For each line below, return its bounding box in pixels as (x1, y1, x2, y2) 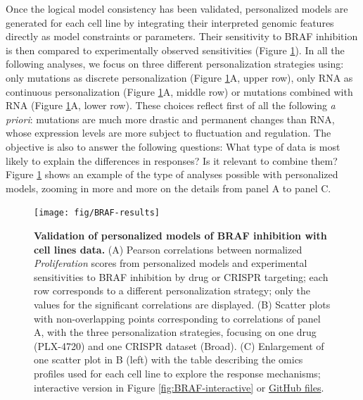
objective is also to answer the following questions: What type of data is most (6, 139, 340, 154)
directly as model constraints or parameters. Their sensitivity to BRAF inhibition (6, 29, 358, 44)
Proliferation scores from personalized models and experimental (34, 256, 307, 270)
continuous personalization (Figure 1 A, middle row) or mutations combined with (6, 84, 353, 99)
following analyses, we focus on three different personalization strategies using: (6, 56, 344, 71)
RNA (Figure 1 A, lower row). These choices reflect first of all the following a (6, 98, 336, 113)
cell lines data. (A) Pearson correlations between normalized (34, 242, 302, 256)
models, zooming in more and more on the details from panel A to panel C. (6, 180, 331, 195)
